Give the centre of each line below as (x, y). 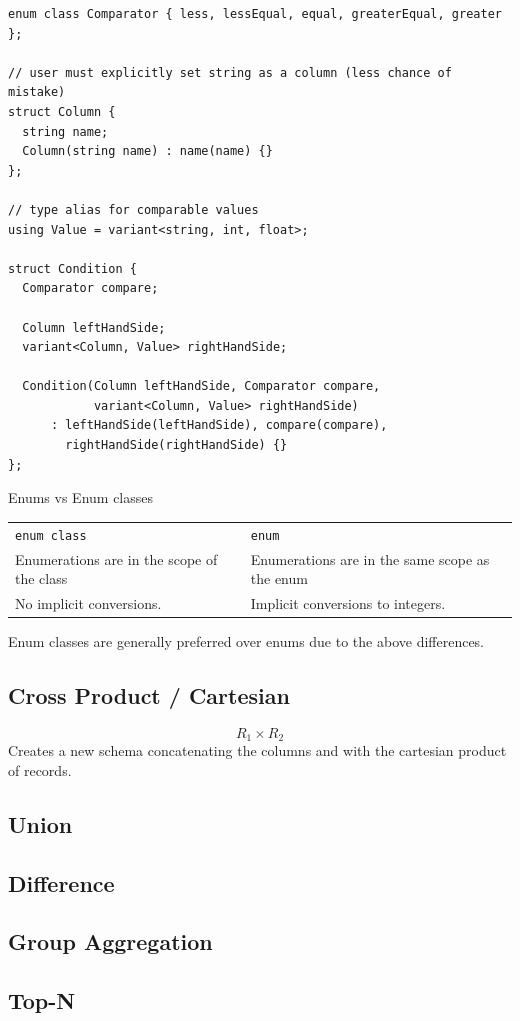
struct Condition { (72, 268)
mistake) (37, 92)
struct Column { (62, 111)
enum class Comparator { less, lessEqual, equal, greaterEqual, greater (255, 14)
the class (41, 578)
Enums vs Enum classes (81, 497)
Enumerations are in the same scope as (370, 558)
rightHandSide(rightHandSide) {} (176, 445)
